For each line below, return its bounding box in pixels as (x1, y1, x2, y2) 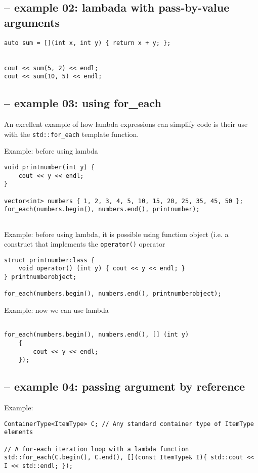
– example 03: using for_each (4, 95, 162, 111)
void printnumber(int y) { (4, 163, 95, 171)
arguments (4, 14, 60, 30)
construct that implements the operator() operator (4, 239, 165, 249)
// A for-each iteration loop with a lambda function (4, 445, 189, 453)
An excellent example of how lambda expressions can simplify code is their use (4, 119, 248, 129)
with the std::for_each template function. (4, 128, 139, 139)
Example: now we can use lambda (4, 305, 109, 315)
